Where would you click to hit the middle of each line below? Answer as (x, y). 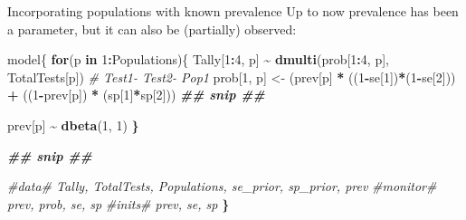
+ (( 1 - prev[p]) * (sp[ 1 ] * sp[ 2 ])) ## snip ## (136, 95)
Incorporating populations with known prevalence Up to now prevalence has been (233, 11)
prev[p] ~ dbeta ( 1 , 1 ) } (73, 124)
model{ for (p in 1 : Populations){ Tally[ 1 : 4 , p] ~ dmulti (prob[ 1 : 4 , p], (198, 59)
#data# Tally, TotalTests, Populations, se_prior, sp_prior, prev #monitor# (222, 186)
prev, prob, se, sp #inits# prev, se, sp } (119, 203)
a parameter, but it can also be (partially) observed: (152, 29)
